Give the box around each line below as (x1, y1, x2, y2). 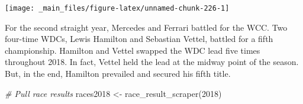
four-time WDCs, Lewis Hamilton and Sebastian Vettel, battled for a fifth (5, 32, 273, 45)
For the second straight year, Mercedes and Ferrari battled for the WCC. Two (5, 21, 288, 33)
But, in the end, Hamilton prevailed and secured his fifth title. (5, 67, 231, 80)
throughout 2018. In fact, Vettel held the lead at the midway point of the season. (5, 56, 299, 68)
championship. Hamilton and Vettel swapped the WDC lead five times (5, 44, 260, 56)
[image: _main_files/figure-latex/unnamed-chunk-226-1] (5, 4, 230, 12)
